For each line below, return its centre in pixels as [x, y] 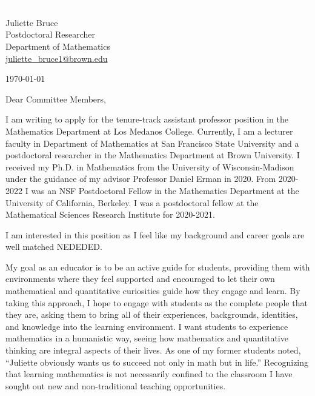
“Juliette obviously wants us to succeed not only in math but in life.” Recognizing [157, 362]
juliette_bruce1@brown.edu [57, 58]
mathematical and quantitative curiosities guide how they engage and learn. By [153, 291]
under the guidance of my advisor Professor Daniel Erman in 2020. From [141, 179]
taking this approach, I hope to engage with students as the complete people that [157, 302]
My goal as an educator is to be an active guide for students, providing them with [158, 267]
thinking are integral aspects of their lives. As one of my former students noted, [153, 350]
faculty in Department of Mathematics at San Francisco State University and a [152, 143]
